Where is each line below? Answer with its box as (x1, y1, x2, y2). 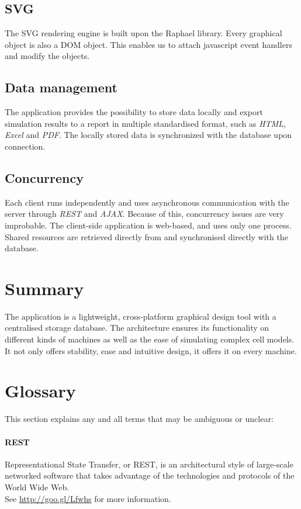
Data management (5, 78, 117, 96)
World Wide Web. (5, 480, 70, 493)
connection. (5, 140, 46, 152)
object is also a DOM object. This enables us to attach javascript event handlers (5, 38, 292, 50)
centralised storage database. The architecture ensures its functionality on (5, 321, 269, 334)
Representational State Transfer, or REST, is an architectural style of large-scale (5, 458, 293, 470)
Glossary (5, 379, 76, 403)
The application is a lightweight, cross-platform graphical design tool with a (5, 310, 276, 322)
